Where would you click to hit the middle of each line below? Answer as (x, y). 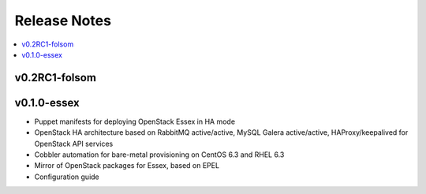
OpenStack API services (74, 144)
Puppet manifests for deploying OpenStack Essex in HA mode (135, 121)
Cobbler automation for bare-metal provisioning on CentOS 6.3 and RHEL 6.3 (159, 155)
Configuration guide (67, 177)
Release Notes (63, 21)
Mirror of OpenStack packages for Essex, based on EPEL (127, 166)
